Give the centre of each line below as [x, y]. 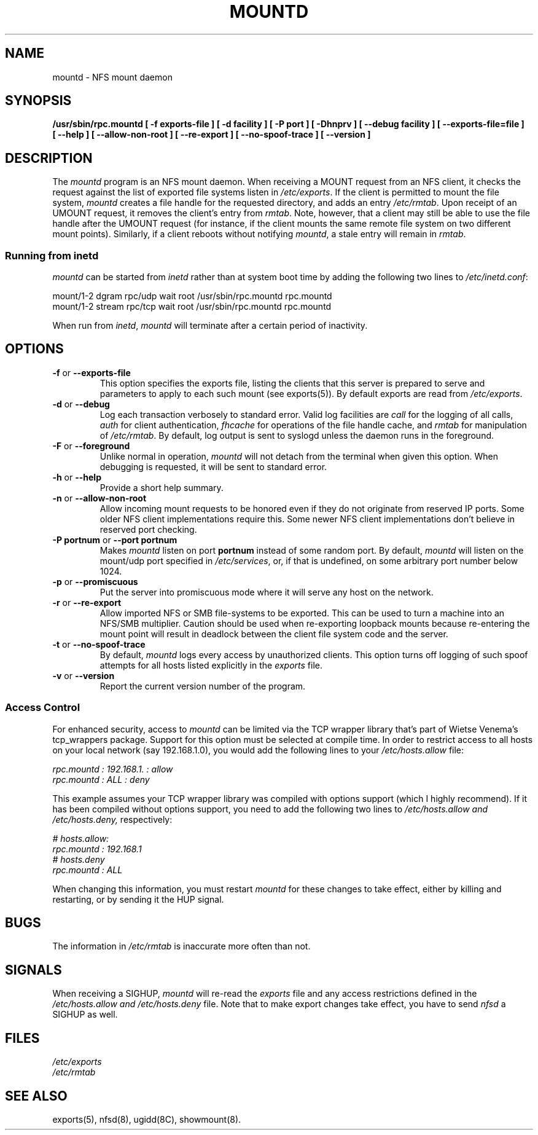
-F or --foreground [91, 446]
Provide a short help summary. [162, 487]
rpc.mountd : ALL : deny [101, 779]
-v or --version [84, 675]
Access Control [43, 708]
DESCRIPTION [49, 158]
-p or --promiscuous [95, 581]
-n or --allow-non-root [99, 498]
